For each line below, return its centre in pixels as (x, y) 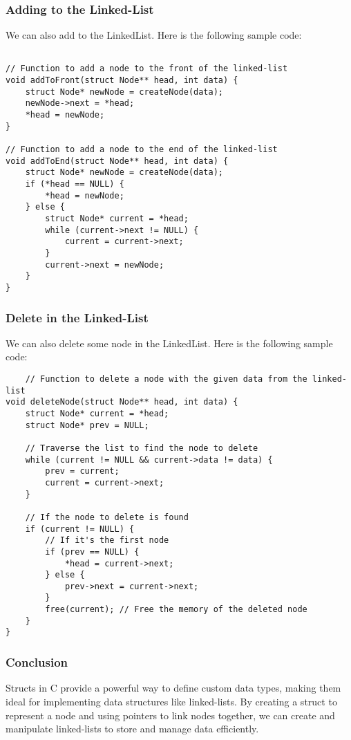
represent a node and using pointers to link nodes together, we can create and (170, 715)
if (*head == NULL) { (75, 184)
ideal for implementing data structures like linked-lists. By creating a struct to (171, 701)
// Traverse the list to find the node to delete (142, 448)
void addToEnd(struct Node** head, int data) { (117, 161)
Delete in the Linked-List (77, 317)
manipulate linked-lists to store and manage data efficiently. (132, 729)
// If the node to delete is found (107, 517)
